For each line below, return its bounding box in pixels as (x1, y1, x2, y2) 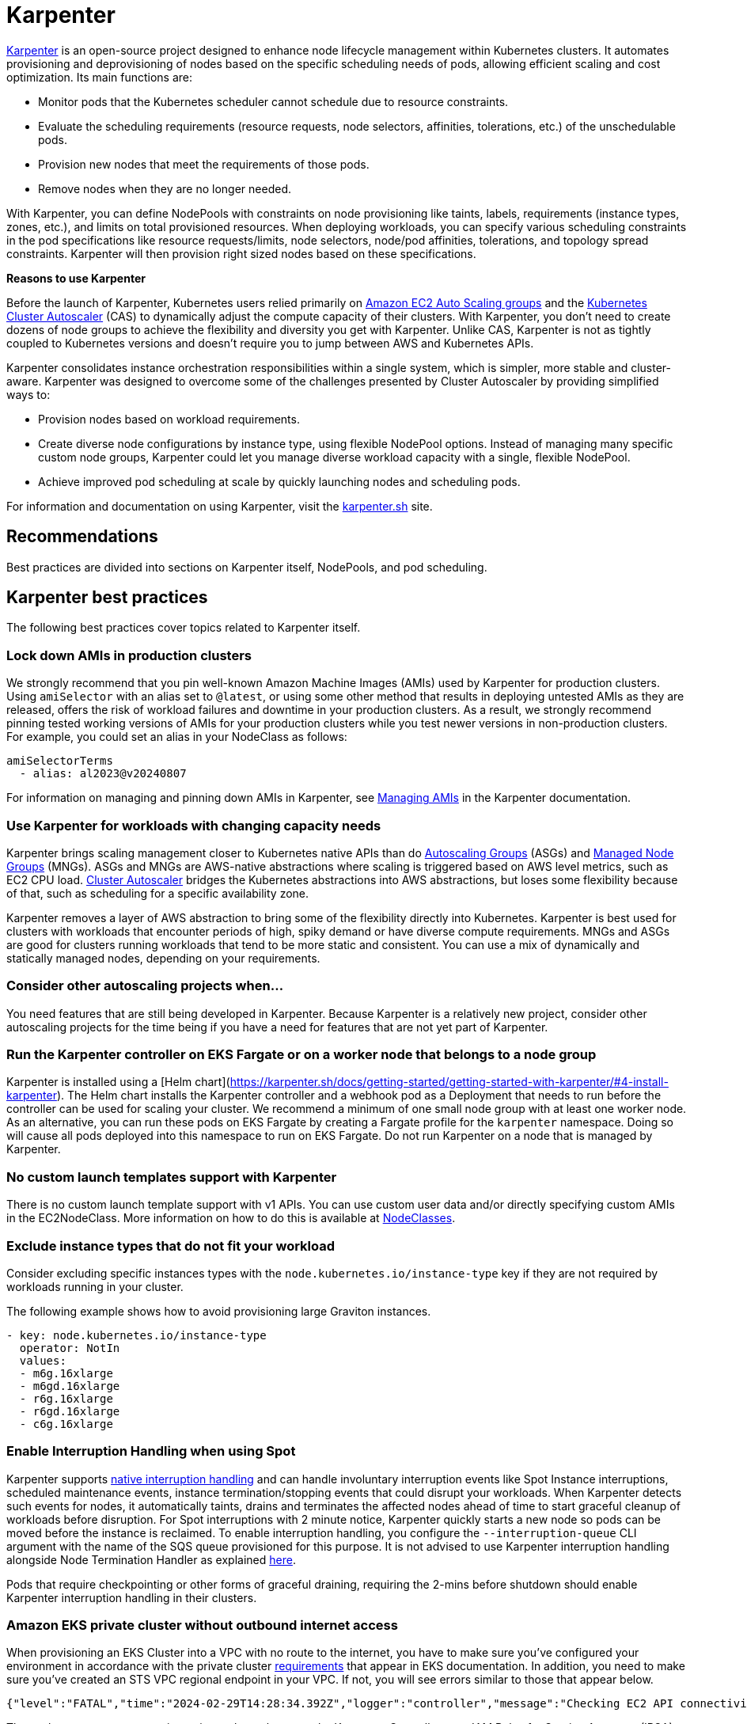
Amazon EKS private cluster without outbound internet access (6, 1617, 398, 1634)
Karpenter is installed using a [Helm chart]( (6, 1075, 230, 1089)
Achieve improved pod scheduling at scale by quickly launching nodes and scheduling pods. (38, 474, 521, 488)
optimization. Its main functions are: (6, 70, 193, 84)
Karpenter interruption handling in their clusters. (6, 1590, 257, 1604)
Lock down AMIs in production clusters (6, 647, 252, 663)
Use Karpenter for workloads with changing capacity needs (6, 817, 381, 834)
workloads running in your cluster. (6, 1279, 184, 1293)
